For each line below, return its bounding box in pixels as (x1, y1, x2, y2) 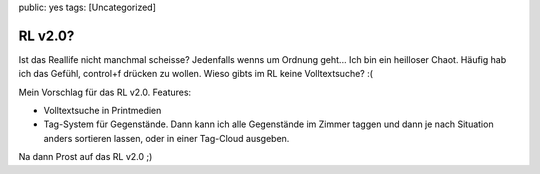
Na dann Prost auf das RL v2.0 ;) (18, 151, 153, 163)
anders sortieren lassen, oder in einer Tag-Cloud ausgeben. (43, 132, 290, 144)
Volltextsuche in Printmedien (43, 105, 162, 117)
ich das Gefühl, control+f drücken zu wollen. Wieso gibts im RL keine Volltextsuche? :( (18, 68, 374, 80)
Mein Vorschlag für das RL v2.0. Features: (18, 86, 192, 98)
